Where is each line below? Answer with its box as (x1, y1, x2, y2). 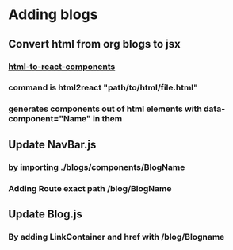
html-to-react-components (8, 61, 116, 72)
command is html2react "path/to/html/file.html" (8, 82, 198, 93)
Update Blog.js (8, 207, 83, 221)
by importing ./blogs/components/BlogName (8, 161, 185, 172)
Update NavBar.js (8, 137, 97, 152)
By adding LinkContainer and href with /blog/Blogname (8, 231, 225, 242)
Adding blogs (8, 6, 98, 24)
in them (92, 113, 123, 125)
